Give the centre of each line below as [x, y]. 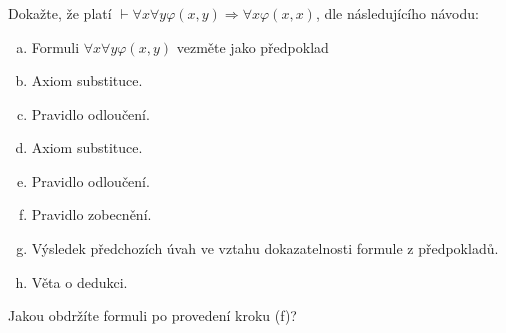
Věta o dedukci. [79, 281]
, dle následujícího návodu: [397, 12]
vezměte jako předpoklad [252, 46]
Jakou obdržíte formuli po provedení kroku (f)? [152, 315]
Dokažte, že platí [60, 12]
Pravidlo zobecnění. [91, 214]
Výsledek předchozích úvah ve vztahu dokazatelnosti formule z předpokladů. [265, 248]
